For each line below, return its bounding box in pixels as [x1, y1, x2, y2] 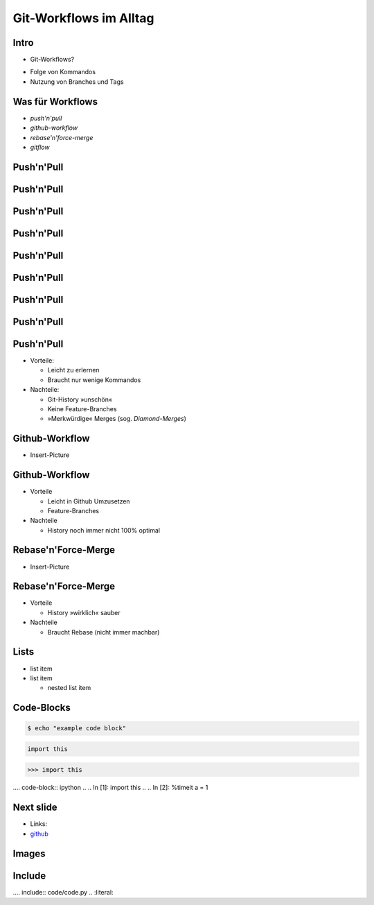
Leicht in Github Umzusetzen [47, 497, 131, 506]
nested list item [47, 684, 91, 692]
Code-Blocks [12, 702, 71, 714]
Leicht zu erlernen [47, 366, 100, 374]
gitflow [30, 143, 50, 151]
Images [12, 847, 46, 859]
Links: [30, 820, 48, 828]
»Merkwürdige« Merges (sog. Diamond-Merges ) [47, 415, 187, 423]
